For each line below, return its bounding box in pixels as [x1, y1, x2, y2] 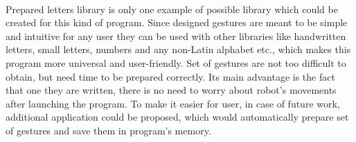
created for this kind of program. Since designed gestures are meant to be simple [6, 15, 348, 30]
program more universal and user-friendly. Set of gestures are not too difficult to [6, 55, 346, 70]
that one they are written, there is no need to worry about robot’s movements [6, 83, 337, 97]
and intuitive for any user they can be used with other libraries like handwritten [6, 28, 346, 43]
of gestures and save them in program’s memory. [6, 123, 211, 137]
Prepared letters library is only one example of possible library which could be [6, 1, 338, 16]
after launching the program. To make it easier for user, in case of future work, [6, 96, 340, 110]
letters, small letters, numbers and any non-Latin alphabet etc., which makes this [6, 42, 351, 57]
